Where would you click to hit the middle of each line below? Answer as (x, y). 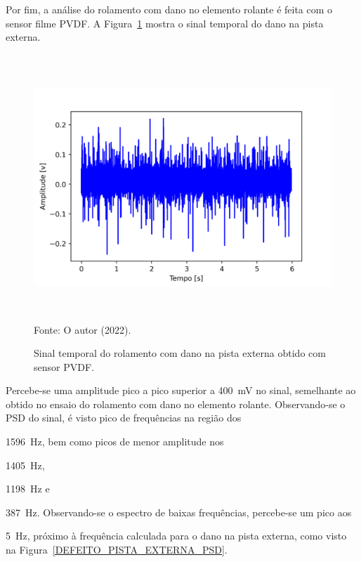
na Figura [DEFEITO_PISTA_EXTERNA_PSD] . (117, 550)
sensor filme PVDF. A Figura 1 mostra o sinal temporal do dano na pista (165, 23)
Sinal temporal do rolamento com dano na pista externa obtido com (180, 353)
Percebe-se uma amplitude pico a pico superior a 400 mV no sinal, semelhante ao (181, 390)
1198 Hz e (28, 489)
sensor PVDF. (64, 366)
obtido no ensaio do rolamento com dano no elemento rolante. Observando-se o (176, 404)
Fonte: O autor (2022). (83, 329)
